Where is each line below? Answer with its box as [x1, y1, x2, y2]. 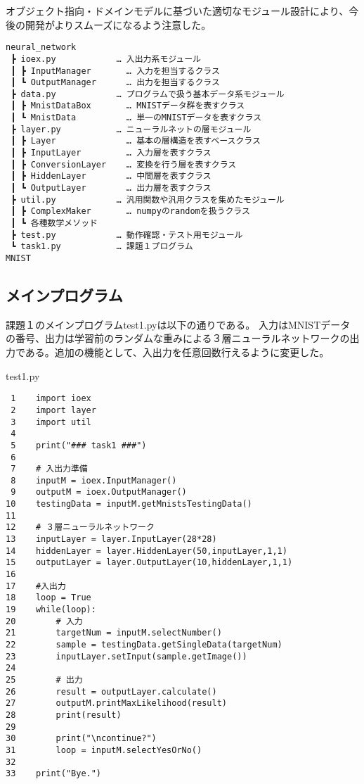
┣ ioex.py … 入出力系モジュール [11, 53, 202, 64]
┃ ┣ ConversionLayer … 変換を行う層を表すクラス [11, 159, 237, 170]
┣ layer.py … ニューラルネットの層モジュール [11, 124, 252, 134]
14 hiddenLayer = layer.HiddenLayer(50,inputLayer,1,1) [6, 545, 287, 556]
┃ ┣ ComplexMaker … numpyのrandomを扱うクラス [11, 206, 250, 217]
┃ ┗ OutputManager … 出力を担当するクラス [11, 77, 220, 88]
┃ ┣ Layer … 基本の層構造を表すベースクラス [11, 136, 261, 146]
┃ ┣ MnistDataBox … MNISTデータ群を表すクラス [11, 101, 245, 111]
